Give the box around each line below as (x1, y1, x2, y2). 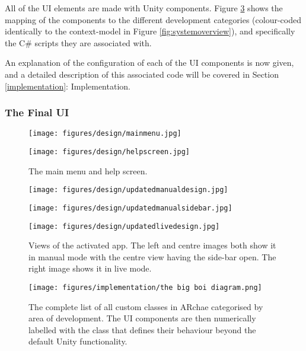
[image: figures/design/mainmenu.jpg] (28, 129, 181, 138)
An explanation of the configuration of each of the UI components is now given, (5, 56, 294, 69)
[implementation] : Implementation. (5, 79, 130, 92)
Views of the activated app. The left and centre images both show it (28, 239, 276, 251)
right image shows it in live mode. (28, 262, 152, 275)
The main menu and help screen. (28, 164, 148, 177)
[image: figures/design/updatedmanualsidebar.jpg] (28, 203, 232, 212)
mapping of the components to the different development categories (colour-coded (5, 13, 301, 25)
